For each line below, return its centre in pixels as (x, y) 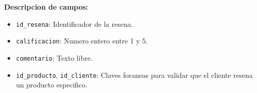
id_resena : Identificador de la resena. (74, 24)
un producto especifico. (52, 85)
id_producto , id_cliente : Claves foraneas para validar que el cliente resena (134, 75)
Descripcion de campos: (46, 7)
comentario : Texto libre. (54, 57)
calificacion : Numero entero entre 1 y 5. (82, 41)
